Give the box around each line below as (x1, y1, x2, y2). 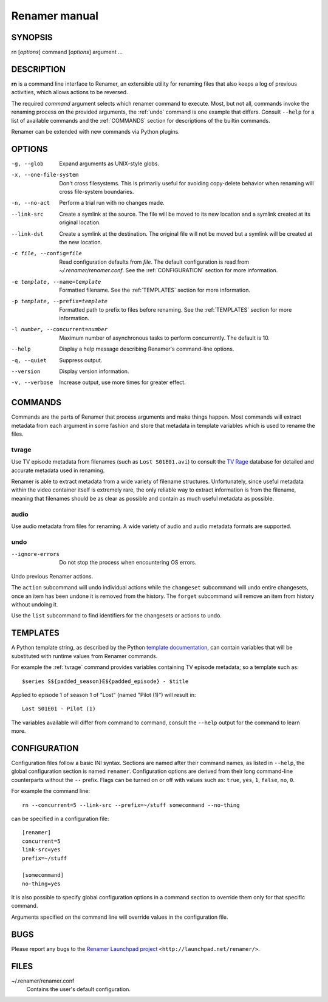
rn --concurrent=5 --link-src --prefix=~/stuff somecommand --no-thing (22, 801, 240, 808)
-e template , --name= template (11, 278, 101, 285)
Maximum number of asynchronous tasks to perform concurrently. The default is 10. (59, 334, 270, 341)
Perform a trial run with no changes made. (59, 199, 165, 207)
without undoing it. (11, 601, 58, 608)
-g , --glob (11, 160, 44, 167)
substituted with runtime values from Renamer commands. (11, 652, 158, 659)
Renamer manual (11, 9, 99, 22)
